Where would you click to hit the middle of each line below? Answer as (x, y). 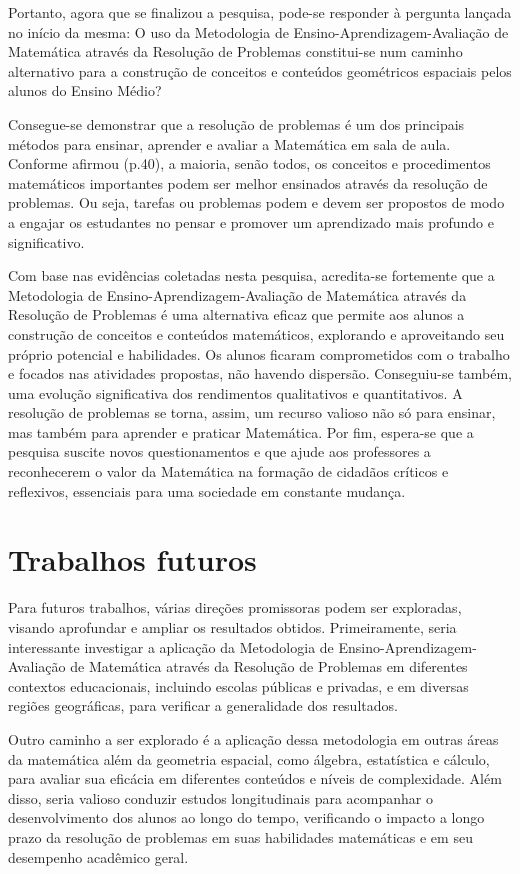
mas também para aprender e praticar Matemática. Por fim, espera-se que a (241, 431)
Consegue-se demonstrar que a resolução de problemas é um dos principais (236, 123)
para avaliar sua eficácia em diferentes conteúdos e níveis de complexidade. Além (255, 778)
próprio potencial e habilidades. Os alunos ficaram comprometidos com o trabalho (259, 353)
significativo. (46, 241)
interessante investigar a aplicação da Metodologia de (171, 646)
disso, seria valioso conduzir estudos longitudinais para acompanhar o (220, 797)
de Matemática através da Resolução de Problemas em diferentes (269, 666)
